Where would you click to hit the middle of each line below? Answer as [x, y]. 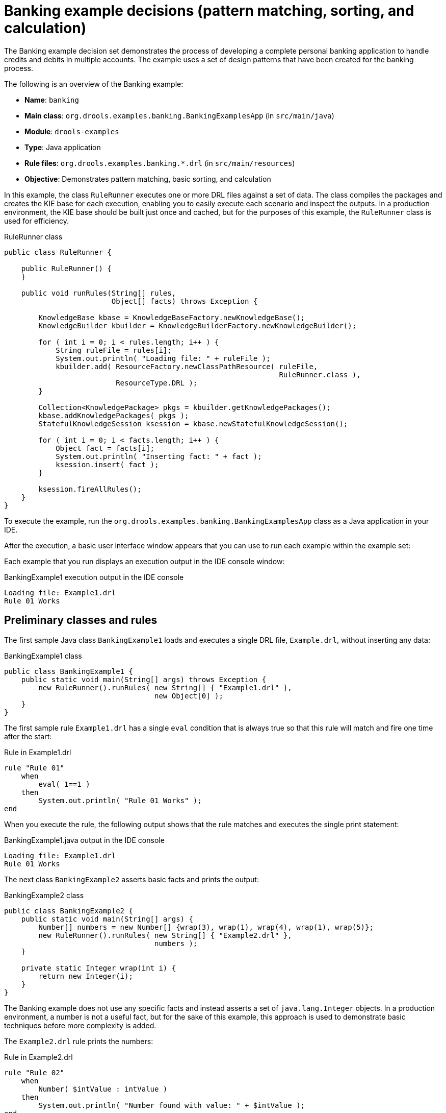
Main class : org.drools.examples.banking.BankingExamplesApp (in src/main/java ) [179, 115]
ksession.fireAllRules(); [90, 489]
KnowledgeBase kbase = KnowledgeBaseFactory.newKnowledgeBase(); [172, 317]
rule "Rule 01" [34, 768]
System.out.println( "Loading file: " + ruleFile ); [163, 358]
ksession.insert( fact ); [107, 464]
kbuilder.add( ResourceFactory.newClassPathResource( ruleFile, [187, 366]
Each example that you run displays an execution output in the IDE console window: [145, 561]
